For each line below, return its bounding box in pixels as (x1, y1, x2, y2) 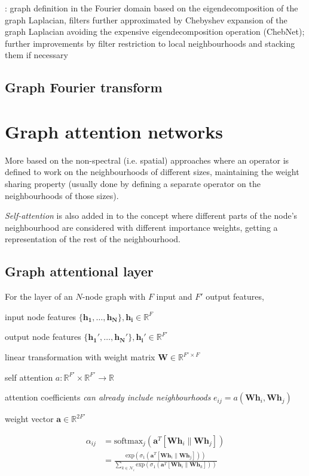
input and (156, 290, 192, 303)
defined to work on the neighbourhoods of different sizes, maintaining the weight (5, 165, 299, 178)
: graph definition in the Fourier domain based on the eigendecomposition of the (5, 2, 298, 14)
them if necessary (5, 49, 68, 61)
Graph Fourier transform (5, 78, 163, 97)
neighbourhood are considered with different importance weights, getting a (5, 221, 278, 233)
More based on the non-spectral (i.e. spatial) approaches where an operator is (5, 153, 289, 166)
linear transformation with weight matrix (5, 351, 155, 363)
